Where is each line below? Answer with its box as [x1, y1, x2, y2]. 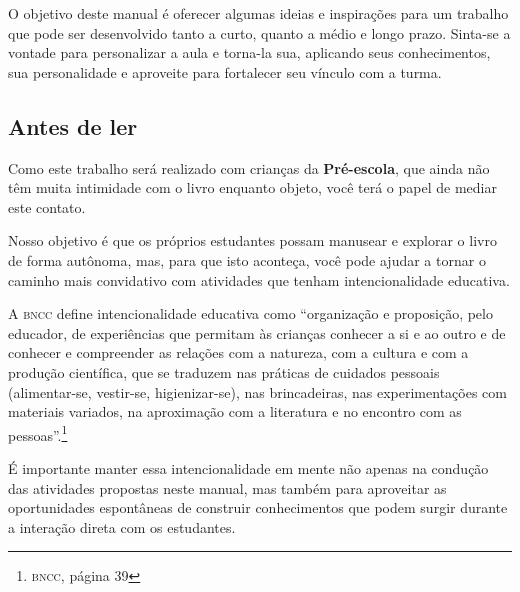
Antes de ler [8, 110, 138, 141]
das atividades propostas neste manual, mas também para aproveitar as [8, 477, 447, 498]
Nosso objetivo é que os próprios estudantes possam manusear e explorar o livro [8, 230, 497, 251]
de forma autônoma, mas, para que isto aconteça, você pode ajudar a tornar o [8, 249, 486, 270]
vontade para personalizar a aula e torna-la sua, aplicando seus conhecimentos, [8, 42, 491, 63]
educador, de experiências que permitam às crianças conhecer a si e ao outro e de [8, 322, 506, 343]
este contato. [8, 196, 86, 217]
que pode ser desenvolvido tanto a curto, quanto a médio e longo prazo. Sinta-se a [8, 22, 511, 43]
